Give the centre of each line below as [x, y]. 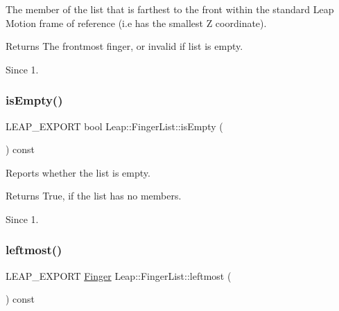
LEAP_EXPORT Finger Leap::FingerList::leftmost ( [119, 275]
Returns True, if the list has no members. [94, 196]
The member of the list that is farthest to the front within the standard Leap [170, 9]
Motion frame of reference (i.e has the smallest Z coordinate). [136, 23]
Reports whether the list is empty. [78, 172]
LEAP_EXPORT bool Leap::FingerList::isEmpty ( [114, 126]
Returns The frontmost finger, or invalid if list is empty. [124, 46]
